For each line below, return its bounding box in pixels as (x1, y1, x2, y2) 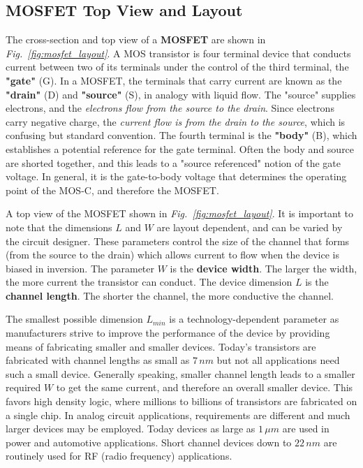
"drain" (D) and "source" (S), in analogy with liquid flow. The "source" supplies (6, 87, 356, 101)
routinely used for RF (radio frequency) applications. (6, 448, 232, 463)
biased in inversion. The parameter (6, 261, 154, 275)
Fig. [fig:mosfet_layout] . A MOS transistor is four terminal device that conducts (6, 45, 351, 60)
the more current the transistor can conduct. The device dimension (6, 275, 292, 289)
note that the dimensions (6, 219, 112, 234)
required (6, 380, 41, 395)
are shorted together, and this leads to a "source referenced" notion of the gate (6, 155, 341, 170)
